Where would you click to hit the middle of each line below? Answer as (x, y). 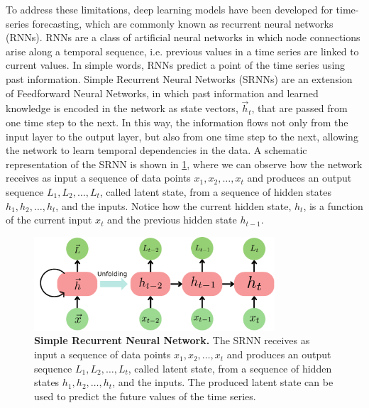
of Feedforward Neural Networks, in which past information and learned (162, 93)
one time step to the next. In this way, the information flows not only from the (177, 122)
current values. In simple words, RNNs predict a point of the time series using (176, 65)
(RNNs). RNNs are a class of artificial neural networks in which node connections (183, 37)
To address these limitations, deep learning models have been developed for (169, 9)
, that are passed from (299, 108)
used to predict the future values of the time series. (145, 396)
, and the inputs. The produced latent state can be (223, 382)
